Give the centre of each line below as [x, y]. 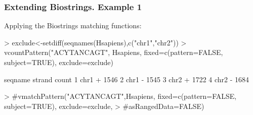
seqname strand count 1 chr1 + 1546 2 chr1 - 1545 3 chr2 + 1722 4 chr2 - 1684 [127, 79]
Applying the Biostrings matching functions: [73, 25]
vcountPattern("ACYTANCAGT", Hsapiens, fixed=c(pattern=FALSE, [114, 52]
